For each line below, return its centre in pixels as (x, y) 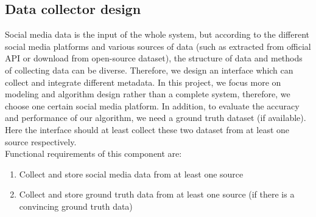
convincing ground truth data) (76, 206)
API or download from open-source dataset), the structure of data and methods (154, 58)
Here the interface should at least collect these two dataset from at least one (147, 129)
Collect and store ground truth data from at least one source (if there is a (157, 194)
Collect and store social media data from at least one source (131, 174)
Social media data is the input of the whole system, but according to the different (157, 34)
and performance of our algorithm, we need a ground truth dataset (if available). (156, 118)
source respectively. (41, 141)
